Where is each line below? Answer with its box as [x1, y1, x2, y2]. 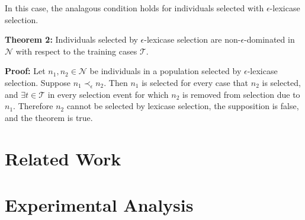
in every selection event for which [47, 88, 169, 100]
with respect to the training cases [15, 44, 137, 57]
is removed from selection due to [182, 88, 300, 100]
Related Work [5, 146, 121, 170]
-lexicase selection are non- [144, 33, 241, 46]
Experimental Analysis [5, 192, 194, 216]
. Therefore [13, 100, 53, 112]
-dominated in [244, 33, 295, 46]
